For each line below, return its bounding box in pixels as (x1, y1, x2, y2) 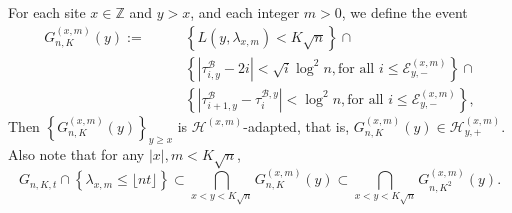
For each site (8, 2, 86, 22)
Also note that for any (8, 144, 145, 165)
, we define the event (341, 2, 468, 22)
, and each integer (190, 2, 300, 22)
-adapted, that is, (243, 115, 350, 136)
